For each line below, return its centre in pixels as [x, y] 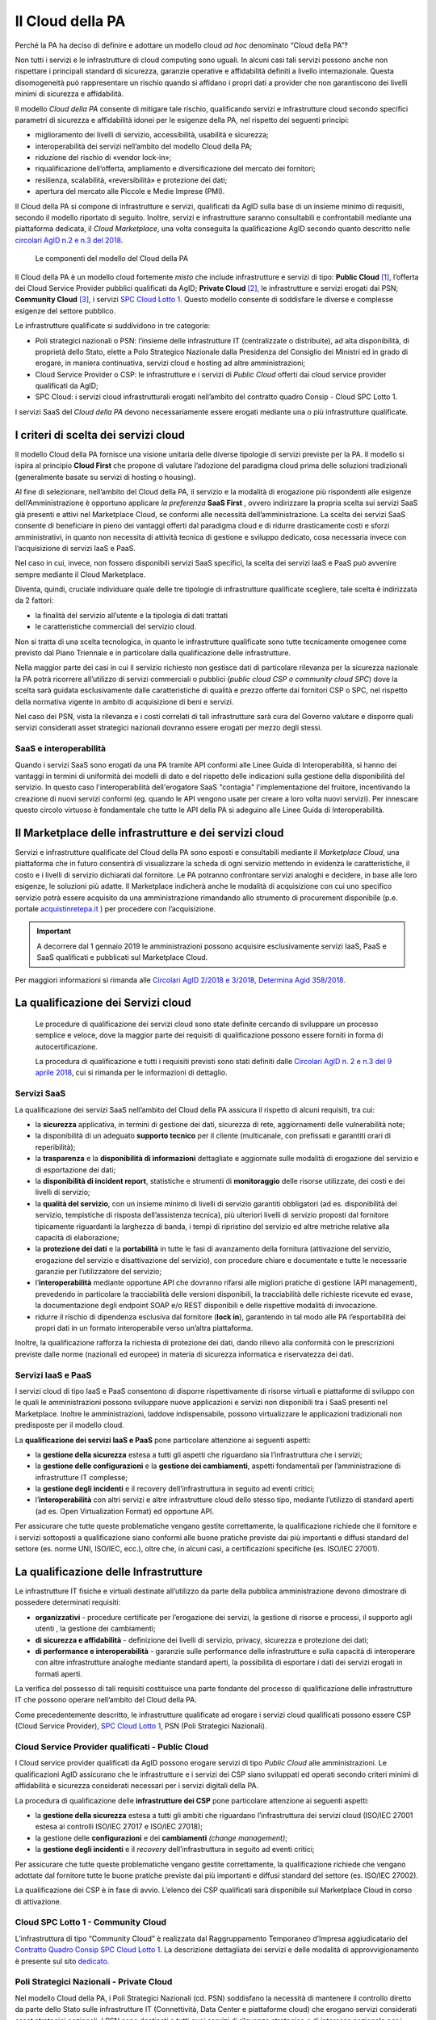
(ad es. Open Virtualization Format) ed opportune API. [124, 1511]
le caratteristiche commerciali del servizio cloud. [116, 627]
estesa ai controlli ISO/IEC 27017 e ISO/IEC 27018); [119, 1827]
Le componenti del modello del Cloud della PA [112, 259]
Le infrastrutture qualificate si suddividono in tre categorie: [113, 326]
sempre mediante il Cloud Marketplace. [80, 574]
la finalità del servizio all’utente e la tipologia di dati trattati [132, 615]
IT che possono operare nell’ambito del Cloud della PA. [106, 1700]
